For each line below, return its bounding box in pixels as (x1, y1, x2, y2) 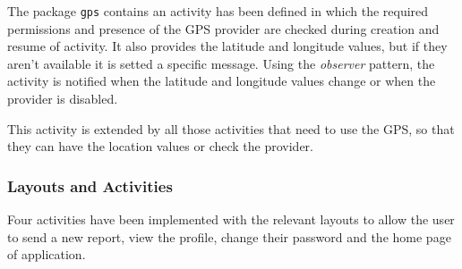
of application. (7, 245, 86, 264)
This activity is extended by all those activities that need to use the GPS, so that (7, 119, 455, 138)
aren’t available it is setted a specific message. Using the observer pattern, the (7, 54, 435, 72)
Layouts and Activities (7, 174, 173, 197)
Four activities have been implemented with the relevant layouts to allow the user (7, 210, 455, 229)
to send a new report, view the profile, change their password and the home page (7, 227, 451, 246)
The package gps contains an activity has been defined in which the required (7, 2, 429, 20)
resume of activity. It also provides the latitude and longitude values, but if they (7, 37, 448, 55)
